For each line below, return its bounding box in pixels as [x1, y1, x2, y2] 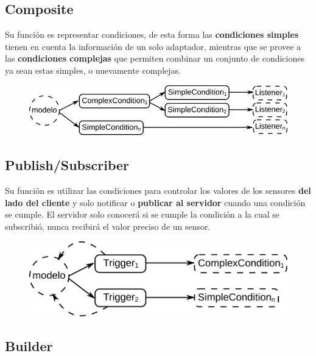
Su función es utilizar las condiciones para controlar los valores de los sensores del [5, 184, 311, 197]
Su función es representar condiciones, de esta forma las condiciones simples [5, 28, 299, 41]
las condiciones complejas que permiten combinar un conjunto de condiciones [5, 52, 304, 65]
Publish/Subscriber [5, 155, 130, 174]
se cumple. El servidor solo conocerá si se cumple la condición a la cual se [5, 208, 280, 221]
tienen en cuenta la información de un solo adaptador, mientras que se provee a [5, 40, 301, 52]
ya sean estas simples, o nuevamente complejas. [5, 63, 181, 76]
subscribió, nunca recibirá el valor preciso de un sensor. [5, 219, 211, 232]
